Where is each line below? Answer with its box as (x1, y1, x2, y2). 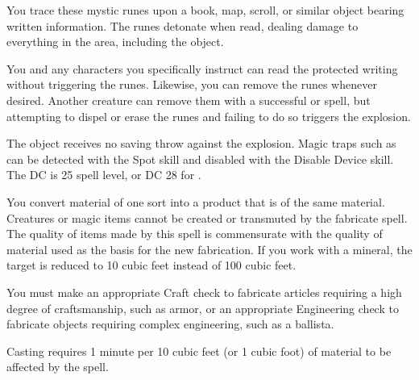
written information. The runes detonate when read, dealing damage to (6, 17, 359, 34)
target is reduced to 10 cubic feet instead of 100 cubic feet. (6, 257, 297, 274)
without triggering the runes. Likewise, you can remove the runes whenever (6, 76, 377, 93)
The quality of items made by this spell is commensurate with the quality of (6, 225, 383, 242)
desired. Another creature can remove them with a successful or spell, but (6, 91, 371, 108)
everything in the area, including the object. (6, 33, 224, 50)
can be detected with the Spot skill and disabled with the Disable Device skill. (6, 150, 394, 167)
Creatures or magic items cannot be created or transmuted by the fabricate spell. (6, 209, 408, 226)
